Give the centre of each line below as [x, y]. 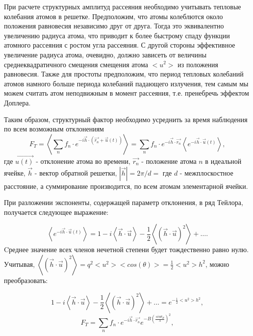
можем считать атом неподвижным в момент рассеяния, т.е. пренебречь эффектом [126, 93]
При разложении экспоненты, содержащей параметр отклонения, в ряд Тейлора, [124, 202]
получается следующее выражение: [56, 212]
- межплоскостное [206, 172]
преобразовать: [26, 280]
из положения [198, 64]
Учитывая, [19, 264]
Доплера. [17, 102]
